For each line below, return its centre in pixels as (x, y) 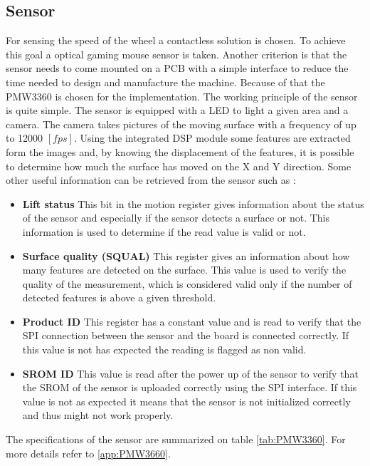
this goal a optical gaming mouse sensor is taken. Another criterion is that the (176, 54)
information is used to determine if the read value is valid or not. (164, 231)
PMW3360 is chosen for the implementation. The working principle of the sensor (182, 96)
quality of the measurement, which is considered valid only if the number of (187, 283)
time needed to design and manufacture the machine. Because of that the (165, 82)
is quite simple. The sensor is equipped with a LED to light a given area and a (177, 110)
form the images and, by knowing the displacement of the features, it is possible (180, 151)
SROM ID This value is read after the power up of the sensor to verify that (190, 373)
